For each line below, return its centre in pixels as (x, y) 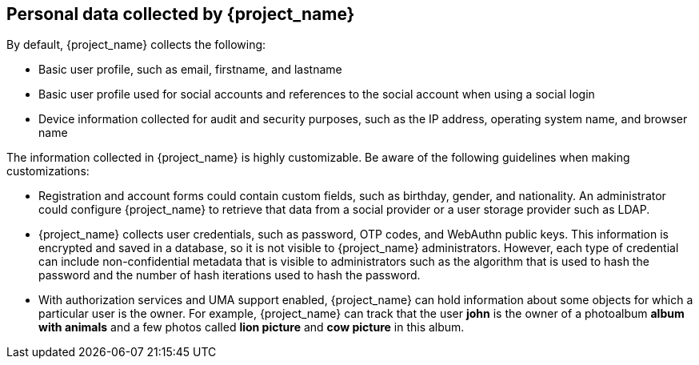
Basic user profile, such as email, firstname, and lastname (190, 70)
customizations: (48, 171)
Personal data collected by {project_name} (181, 14)
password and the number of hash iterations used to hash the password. (230, 275)
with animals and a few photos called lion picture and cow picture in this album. (252, 327)
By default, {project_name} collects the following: (136, 45)
